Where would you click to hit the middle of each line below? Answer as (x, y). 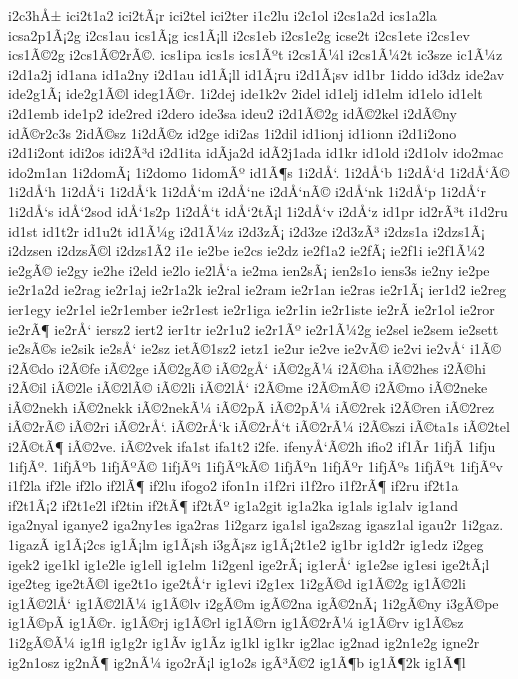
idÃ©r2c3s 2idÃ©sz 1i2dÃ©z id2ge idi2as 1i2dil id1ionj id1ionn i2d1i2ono (232, 132)
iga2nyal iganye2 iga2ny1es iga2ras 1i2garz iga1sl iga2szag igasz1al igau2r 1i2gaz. (256, 524)
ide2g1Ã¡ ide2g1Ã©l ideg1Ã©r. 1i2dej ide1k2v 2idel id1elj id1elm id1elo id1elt (245, 93)
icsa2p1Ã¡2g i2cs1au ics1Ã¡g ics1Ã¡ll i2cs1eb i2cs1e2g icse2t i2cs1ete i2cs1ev (239, 34)
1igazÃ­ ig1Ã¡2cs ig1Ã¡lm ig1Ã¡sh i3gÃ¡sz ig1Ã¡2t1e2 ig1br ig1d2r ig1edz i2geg (246, 544)
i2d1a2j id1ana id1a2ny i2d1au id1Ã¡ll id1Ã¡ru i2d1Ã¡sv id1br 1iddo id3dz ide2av (256, 73)
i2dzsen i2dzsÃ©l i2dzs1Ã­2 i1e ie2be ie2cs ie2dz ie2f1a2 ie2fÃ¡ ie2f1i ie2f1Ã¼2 (246, 250)
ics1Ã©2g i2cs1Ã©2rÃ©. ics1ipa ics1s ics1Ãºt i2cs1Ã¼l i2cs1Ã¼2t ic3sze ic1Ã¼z (255, 54)
